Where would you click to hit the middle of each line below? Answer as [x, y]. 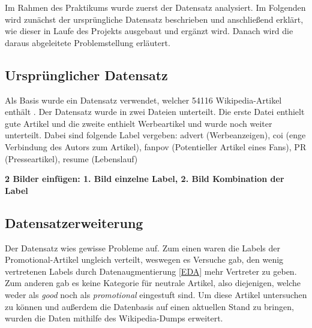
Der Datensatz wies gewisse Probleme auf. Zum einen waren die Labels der [142, 247]
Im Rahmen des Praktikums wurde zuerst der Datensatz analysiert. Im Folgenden [155, 7]
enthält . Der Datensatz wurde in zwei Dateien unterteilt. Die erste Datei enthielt [155, 112]
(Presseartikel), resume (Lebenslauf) [71, 158]
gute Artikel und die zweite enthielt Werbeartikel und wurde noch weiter [139, 123]
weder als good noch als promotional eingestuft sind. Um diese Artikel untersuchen [156, 294]
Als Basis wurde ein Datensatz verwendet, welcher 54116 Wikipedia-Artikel [143, 100]
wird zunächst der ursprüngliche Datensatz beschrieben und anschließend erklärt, [154, 19]
